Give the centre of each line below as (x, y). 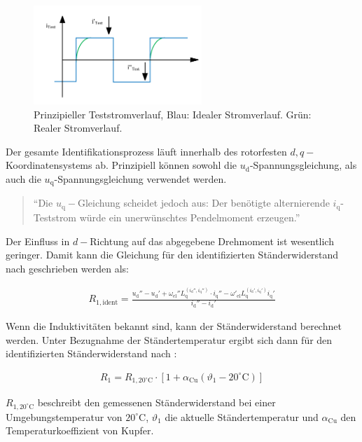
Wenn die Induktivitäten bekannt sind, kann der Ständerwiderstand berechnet (174, 325)
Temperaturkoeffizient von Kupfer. (80, 430)
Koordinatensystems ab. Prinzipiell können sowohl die (121, 165)
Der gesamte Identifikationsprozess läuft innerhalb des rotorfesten (146, 151)
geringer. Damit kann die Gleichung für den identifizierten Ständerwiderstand (172, 255)
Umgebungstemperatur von (64, 416)
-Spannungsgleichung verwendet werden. (140, 179)
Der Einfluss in (38, 241)
